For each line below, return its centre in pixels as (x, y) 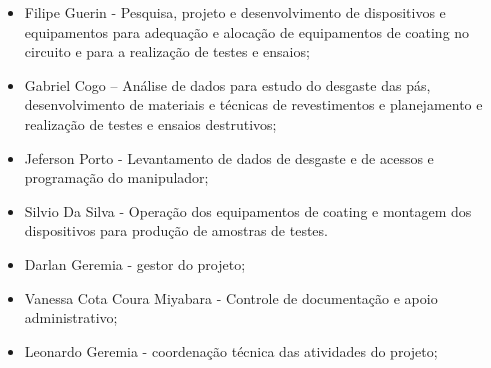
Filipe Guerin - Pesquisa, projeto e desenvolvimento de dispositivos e (235, 12)
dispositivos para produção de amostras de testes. (176, 230)
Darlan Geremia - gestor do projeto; (135, 263)
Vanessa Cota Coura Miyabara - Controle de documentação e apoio (231, 297)
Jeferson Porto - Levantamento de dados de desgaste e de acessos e (229, 157)
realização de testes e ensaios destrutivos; (150, 123)
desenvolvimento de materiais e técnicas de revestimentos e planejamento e (253, 104)
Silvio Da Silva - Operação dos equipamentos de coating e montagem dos (248, 210)
